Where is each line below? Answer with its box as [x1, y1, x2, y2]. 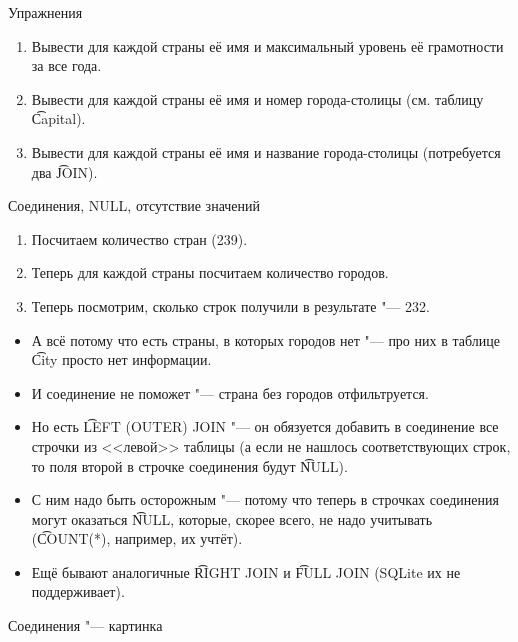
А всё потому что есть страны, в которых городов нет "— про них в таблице [31, 329, 500, 350]
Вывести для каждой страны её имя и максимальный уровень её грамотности [31, 35, 504, 56]
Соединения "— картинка [8, 615, 163, 636]
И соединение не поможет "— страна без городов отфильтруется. [31, 382, 429, 403]
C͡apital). [31, 108, 86, 129]
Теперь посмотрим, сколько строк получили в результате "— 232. [31, 295, 430, 316]
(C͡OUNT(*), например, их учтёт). [31, 528, 243, 549]
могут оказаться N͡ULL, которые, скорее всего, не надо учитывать [31, 508, 433, 529]
